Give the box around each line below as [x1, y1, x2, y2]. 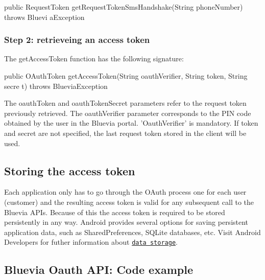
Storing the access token [4, 162, 135, 178]
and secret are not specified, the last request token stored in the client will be [4, 127, 247, 138]
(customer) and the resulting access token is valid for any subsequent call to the [4, 196, 254, 207]
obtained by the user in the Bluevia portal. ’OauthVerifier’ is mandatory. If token [4, 118, 258, 128]
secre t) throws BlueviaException [4, 80, 108, 91]
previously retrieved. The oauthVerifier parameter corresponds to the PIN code [4, 107, 251, 118]
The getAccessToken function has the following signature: [4, 53, 184, 64]
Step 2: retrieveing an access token [4, 33, 150, 46]
